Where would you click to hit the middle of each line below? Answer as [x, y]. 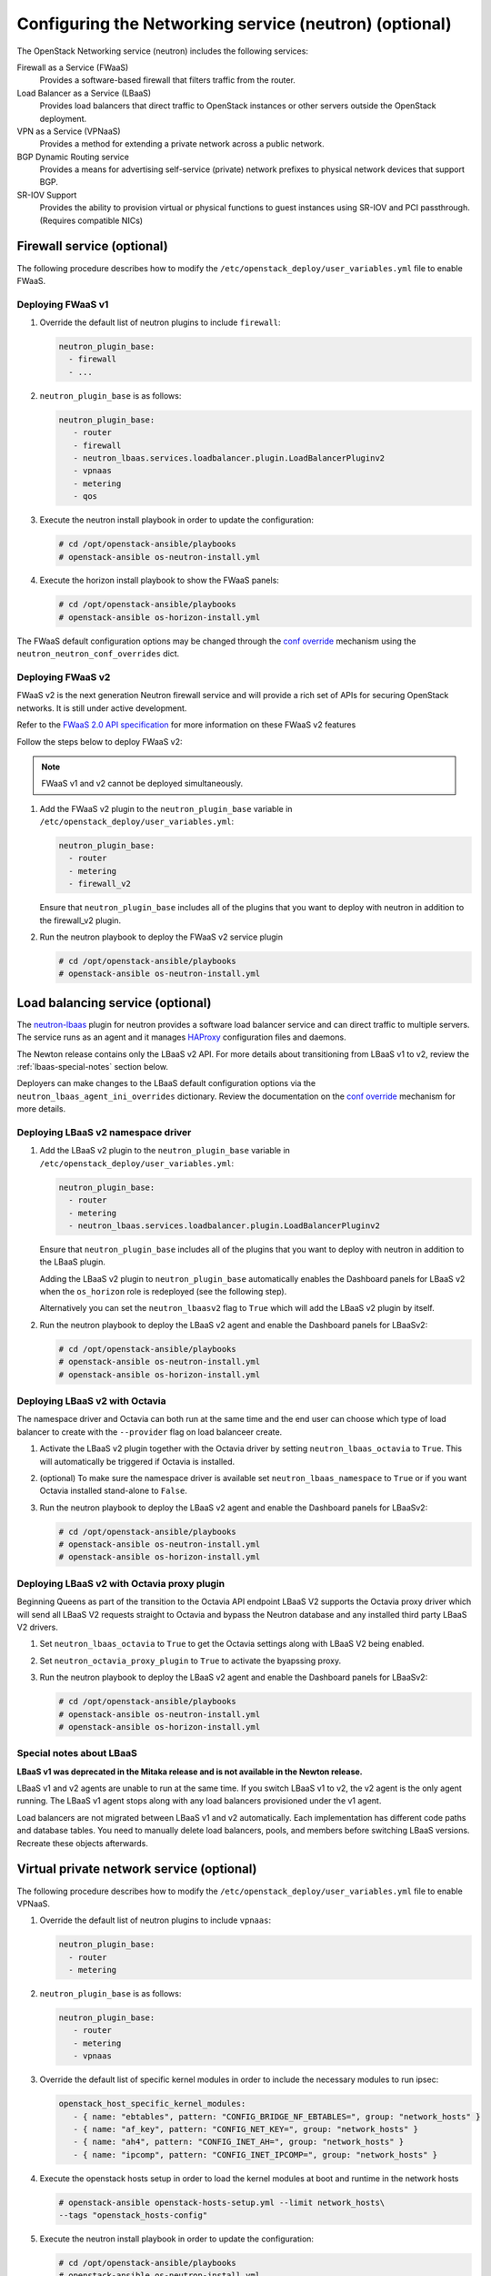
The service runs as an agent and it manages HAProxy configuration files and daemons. [181, 1037]
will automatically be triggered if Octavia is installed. [137, 1461]
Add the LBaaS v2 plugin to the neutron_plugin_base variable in [165, 1151]
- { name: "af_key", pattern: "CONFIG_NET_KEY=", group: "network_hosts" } [245, 2129]
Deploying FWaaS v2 [64, 677]
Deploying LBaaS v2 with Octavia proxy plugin [121, 1583]
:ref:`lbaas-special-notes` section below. [92, 1067]
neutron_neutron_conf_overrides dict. [98, 654]
